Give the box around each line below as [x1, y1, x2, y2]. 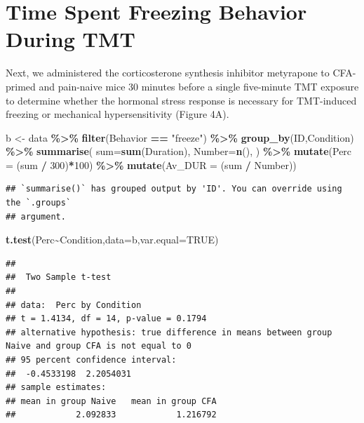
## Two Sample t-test [6, 272, 112, 283]
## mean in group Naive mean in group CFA [6, 396, 217, 406]
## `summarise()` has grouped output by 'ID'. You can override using [6, 184, 342, 194]
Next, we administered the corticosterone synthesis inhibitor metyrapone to [6, 65, 330, 80]
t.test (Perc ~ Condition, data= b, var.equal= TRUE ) [6, 232, 219, 247]
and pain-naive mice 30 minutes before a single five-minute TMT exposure [39, 79, 359, 93]
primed [6, 79, 36, 93]
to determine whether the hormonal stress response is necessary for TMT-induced [6, 93, 357, 107]
